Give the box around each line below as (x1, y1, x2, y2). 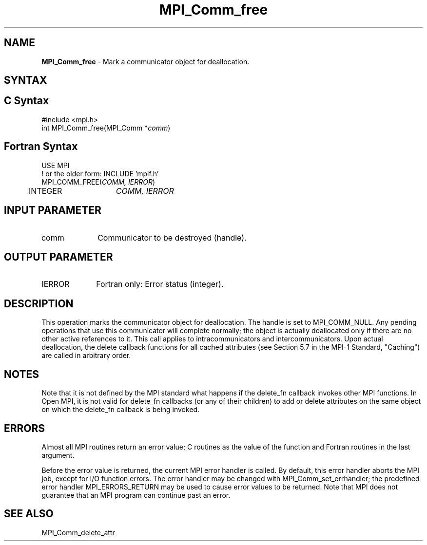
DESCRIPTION (4, 297, 74, 310)
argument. (41, 451, 75, 459)
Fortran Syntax (4, 140, 78, 153)
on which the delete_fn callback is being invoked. (41, 405, 200, 414)
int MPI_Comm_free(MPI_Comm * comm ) (41, 123, 171, 132)
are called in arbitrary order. (41, 351, 131, 360)
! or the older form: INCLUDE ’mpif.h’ (41, 169, 159, 178)
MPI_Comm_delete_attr (41, 528, 115, 537)
